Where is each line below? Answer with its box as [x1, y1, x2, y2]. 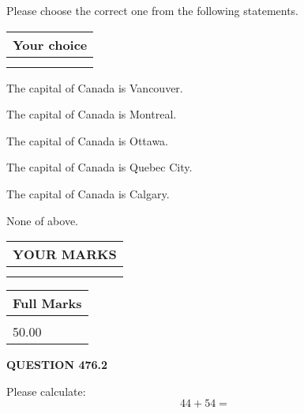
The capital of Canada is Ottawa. [6, 132, 169, 149]
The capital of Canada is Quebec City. [6, 159, 193, 175]
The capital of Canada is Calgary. [6, 185, 170, 201]
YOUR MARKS [13, 245, 117, 264]
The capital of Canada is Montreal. [6, 106, 177, 122]
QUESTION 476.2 [6, 356, 108, 373]
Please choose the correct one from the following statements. [6, 2, 299, 18]
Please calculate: [6, 382, 86, 399]
